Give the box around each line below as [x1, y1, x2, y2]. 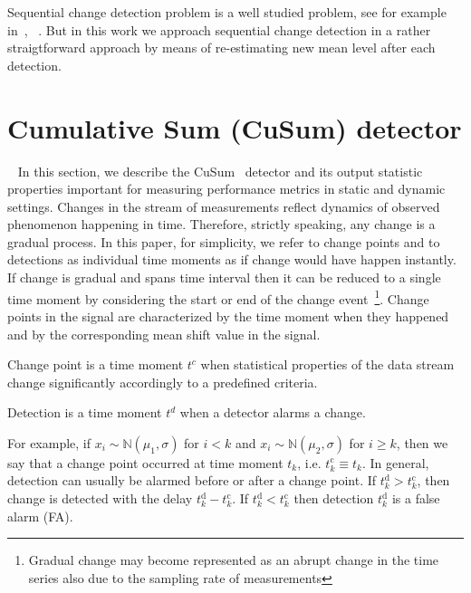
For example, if [7, 433, 91, 452]
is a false [391, 489, 440, 508]
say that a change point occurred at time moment [7, 453, 284, 472]
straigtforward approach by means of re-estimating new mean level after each [7, 38, 436, 57]
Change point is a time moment [7, 355, 184, 374]
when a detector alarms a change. [179, 403, 366, 422]
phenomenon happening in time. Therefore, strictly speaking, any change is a [7, 215, 436, 234]
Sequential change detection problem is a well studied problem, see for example [7, 3, 447, 21]
